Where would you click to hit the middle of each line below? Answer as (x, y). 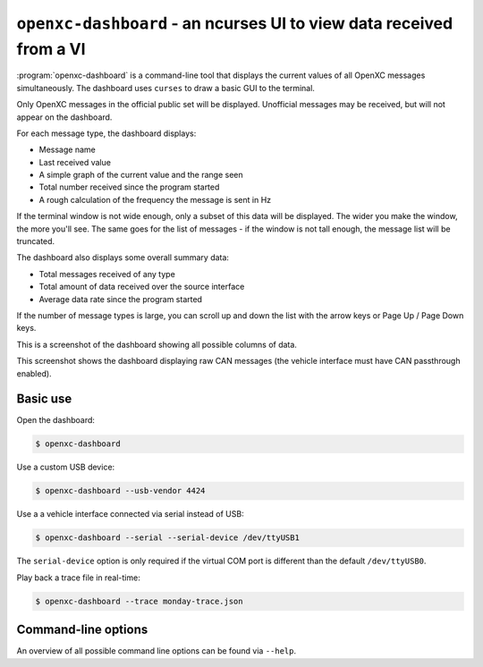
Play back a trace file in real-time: (78, 578)
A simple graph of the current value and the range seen (141, 175)
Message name (67, 150)
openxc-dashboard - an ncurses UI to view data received (235, 23)
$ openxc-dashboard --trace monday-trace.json (139, 601)
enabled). (34, 373)
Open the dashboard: (56, 420)
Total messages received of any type (107, 274)
